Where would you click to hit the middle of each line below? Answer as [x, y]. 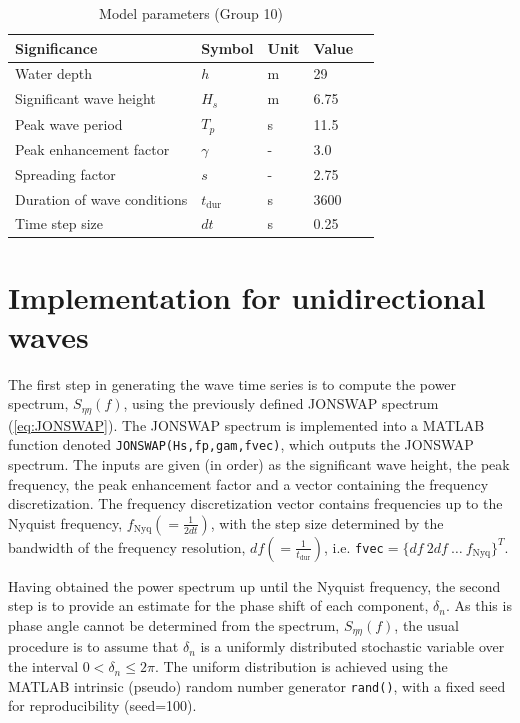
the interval [43, 666]
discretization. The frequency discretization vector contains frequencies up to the [255, 503]
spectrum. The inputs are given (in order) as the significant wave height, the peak [259, 464]
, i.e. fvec [354, 546]
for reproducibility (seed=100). [102, 705]
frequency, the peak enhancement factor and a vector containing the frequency [248, 483]
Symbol [227, 47]
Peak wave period [69, 123]
